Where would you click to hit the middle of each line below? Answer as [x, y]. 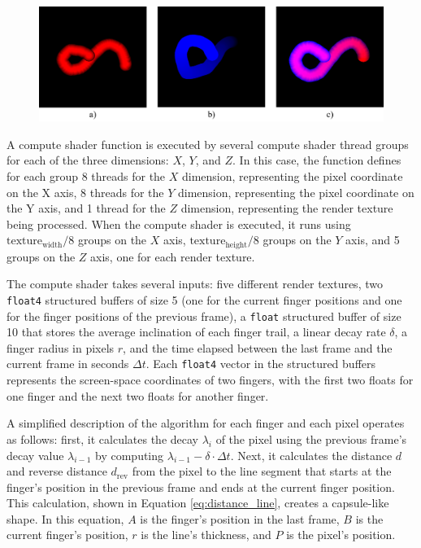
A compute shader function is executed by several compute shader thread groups [208, 144]
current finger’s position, [67, 535]
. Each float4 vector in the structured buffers [261, 364]
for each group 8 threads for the [86, 175]
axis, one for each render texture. [173, 256]
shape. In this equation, [65, 518]
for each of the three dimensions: [88, 160]
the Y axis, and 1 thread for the [86, 208]
